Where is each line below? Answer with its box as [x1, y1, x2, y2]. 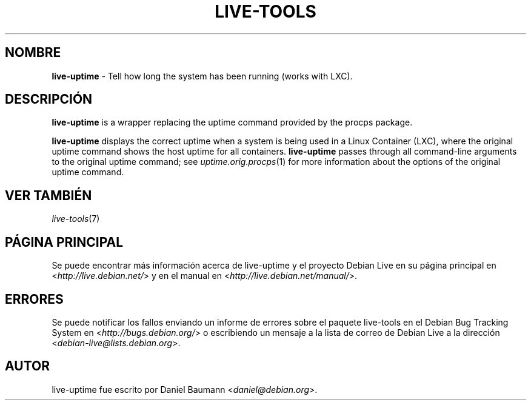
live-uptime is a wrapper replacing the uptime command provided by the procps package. [52, 117, 413, 128]
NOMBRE [5, 45, 61, 61]
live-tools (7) [52, 213, 100, 224]
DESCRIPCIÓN [5, 92, 93, 107]
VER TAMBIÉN [5, 187, 92, 203]
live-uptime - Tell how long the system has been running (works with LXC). [52, 70, 353, 81]
